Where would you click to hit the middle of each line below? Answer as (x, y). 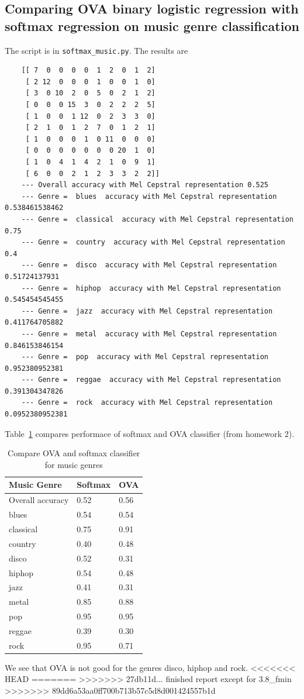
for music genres (74, 464)
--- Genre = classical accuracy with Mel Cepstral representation (157, 219)
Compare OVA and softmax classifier (74, 453)
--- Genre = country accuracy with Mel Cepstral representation (153, 242)
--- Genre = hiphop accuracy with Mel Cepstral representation (151, 288)
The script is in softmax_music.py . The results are (96, 50)
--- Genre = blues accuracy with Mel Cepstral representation (149, 196)
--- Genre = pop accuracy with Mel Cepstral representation (145, 357)
